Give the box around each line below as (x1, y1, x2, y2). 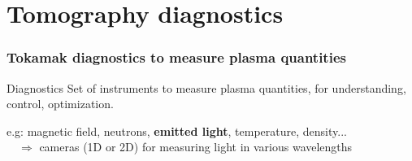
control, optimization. (7, 95, 114, 112)
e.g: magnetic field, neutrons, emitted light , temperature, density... (7, 122, 347, 139)
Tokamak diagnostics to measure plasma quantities (7, 47, 346, 67)
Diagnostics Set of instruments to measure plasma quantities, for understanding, (7, 79, 406, 96)
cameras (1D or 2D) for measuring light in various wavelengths (39, 138, 353, 155)
